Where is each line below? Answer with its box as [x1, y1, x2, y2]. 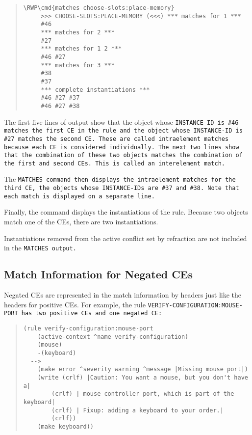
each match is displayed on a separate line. [4, 192, 155, 200]
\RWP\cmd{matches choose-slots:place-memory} [23, 4, 175, 11]
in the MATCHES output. [4, 243, 76, 253]
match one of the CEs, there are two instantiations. [4, 217, 158, 227]
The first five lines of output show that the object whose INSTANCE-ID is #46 [4, 116, 239, 127]
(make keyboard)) [37, 423, 94, 430]
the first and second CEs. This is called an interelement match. [4, 160, 226, 167]
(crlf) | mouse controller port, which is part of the [51, 390, 234, 398]
